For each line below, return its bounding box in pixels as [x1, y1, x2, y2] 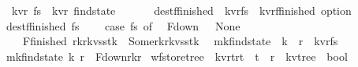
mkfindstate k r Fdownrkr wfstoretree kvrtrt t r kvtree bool [6, 48, 348, 64]
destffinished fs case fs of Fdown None [6, 17, 241, 33]
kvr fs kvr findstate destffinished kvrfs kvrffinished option [11, 2, 352, 18]
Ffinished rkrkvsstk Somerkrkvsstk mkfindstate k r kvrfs [22, 33, 338, 49]
